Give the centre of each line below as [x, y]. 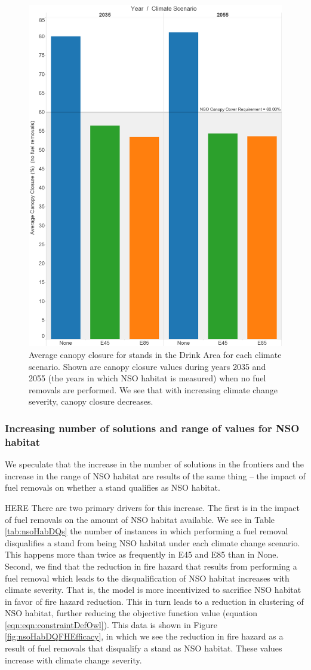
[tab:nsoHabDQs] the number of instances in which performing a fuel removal [147, 531]
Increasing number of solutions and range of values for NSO [152, 428]
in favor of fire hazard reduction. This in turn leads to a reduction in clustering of [154, 601]
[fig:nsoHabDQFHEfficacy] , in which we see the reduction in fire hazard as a [144, 636]
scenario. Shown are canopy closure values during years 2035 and [147, 366]
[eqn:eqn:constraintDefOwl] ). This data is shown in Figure [111, 624]
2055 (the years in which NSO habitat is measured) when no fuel [147, 378]
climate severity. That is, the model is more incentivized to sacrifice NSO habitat [153, 590]
